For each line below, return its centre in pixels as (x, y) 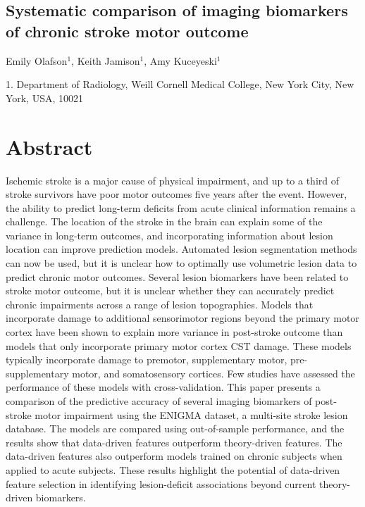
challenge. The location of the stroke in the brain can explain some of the (164, 221)
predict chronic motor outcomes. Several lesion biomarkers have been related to (177, 276)
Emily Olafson (37, 60)
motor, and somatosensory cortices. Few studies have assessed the (214, 373)
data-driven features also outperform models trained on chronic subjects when (174, 456)
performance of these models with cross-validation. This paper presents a (163, 387)
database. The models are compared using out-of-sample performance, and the (175, 428)
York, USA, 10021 (45, 98)
